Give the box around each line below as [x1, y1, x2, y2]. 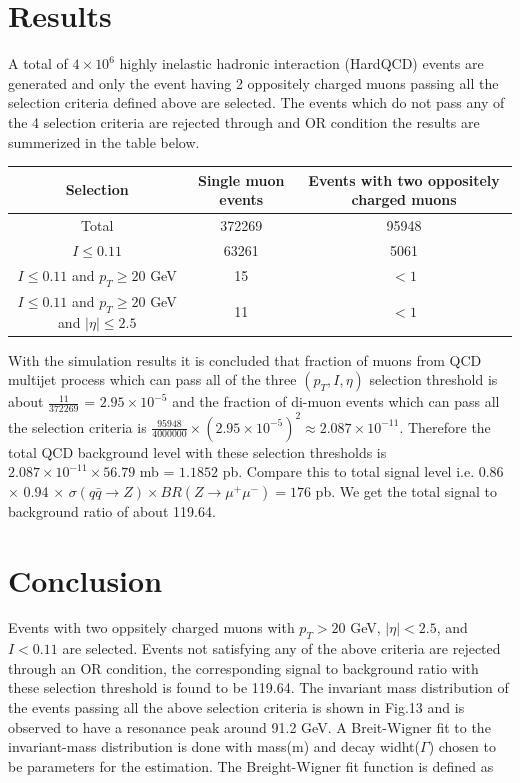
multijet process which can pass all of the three [8, 369, 297, 390]
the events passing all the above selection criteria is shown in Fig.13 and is [8, 697, 465, 718]
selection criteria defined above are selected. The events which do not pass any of [8, 92, 505, 113]
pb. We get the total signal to [315, 480, 497, 501]
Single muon [197, 169, 285, 190]
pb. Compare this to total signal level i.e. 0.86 [222, 461, 504, 482]
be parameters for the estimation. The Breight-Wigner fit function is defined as [8, 755, 494, 776]
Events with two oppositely [308, 169, 500, 190]
